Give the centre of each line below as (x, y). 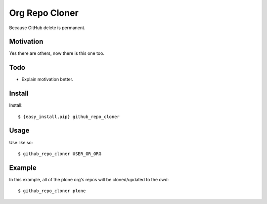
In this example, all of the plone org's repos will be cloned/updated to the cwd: (89, 179)
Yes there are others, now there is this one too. (57, 53)
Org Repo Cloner (44, 13)
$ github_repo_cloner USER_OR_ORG (60, 154)
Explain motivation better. (47, 80)
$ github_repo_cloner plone (52, 191)
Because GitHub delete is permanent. (47, 28)
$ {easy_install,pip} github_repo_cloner (69, 117)
